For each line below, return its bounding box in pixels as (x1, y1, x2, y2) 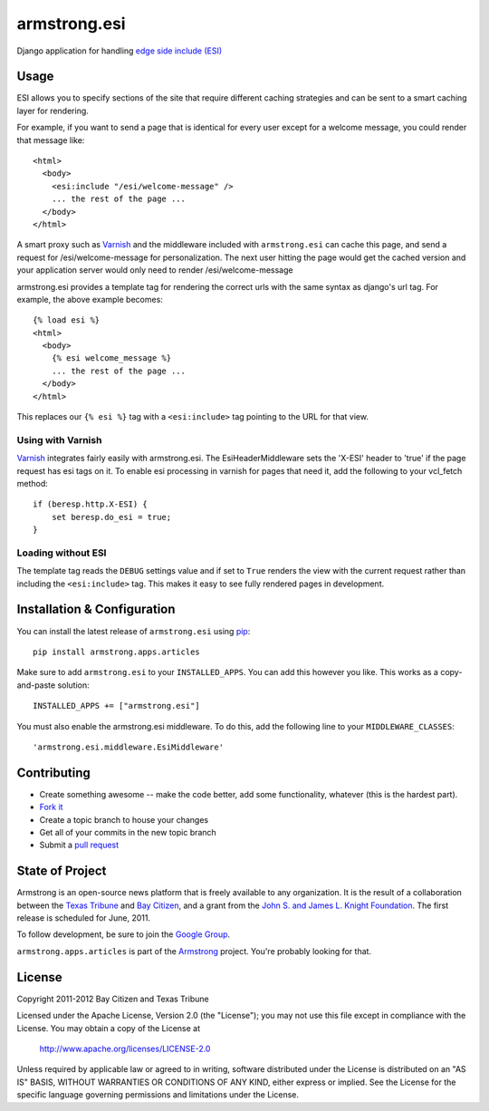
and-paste (16, 680, 56, 691)
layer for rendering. (16, 105, 90, 116)
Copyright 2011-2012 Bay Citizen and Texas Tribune (16, 993, 209, 1004)
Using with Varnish (16, 433, 102, 446)
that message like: (16, 134, 85, 145)
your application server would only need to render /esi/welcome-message (16, 265, 293, 275)
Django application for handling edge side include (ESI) (16, 45, 223, 56)
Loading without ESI (16, 546, 107, 559)
